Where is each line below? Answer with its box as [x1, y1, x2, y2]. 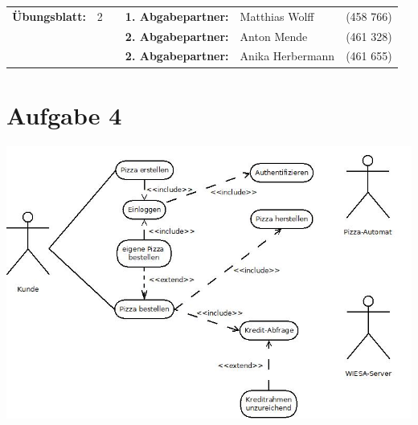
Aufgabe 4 [6, 98, 122, 131]
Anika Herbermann [240, 47, 335, 64]
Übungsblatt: [12, 7, 86, 24]
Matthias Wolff [240, 7, 314, 24]
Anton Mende [240, 27, 308, 44]
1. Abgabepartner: [125, 7, 229, 24]
